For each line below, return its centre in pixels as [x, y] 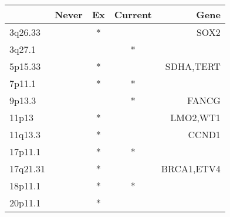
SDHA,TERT [193, 66]
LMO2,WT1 [195, 117]
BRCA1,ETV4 [191, 168]
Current [133, 14]
